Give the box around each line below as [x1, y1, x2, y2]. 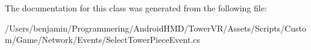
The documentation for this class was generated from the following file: [5, 2, 267, 14]
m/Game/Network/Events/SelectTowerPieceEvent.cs [5, 33, 201, 46]
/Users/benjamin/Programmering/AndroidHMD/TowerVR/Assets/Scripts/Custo [5, 21, 306, 34]
